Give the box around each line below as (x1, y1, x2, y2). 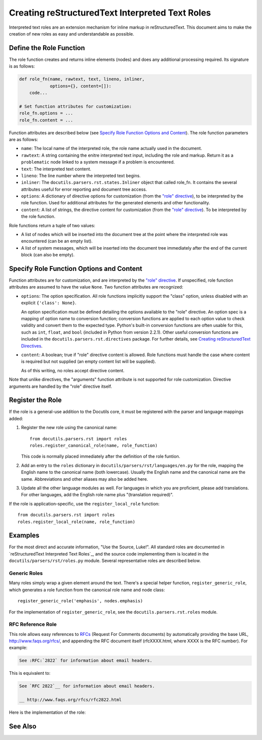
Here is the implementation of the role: (9, 709, 86, 715)
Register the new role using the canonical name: (21, 425, 117, 431)
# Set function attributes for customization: (19, 104, 132, 109)
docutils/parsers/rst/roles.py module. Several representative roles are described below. (9, 558, 201, 564)
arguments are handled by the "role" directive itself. (9, 383, 113, 389)
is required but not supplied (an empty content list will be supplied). (21, 359, 156, 364)
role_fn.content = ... (19, 117, 73, 123)
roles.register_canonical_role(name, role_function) (30, 443, 158, 449)
